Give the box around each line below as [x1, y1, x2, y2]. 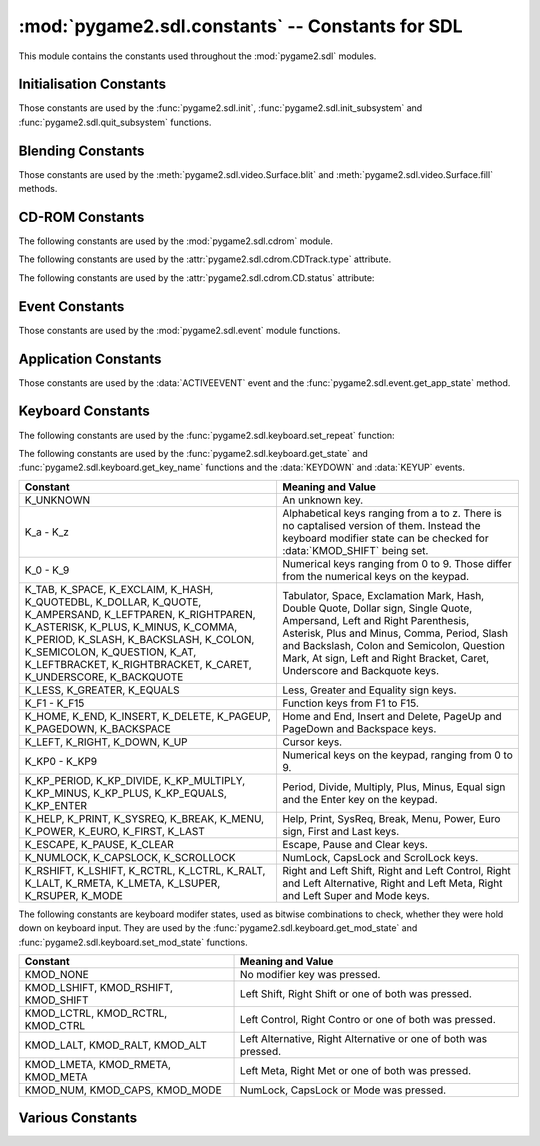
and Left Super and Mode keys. [281, 888, 430, 902]
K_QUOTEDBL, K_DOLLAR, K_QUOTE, [24, 595, 202, 609]
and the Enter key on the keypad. [281, 792, 438, 806]
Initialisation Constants [18, 76, 167, 93]
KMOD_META [24, 1070, 88, 1084]
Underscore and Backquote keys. [281, 663, 440, 677]
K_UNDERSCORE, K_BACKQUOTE [24, 670, 184, 684]
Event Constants [18, 298, 125, 315]
